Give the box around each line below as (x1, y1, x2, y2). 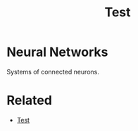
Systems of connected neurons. (6, 67, 99, 76)
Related (6, 93, 52, 108)
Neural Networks (6, 44, 108, 60)
